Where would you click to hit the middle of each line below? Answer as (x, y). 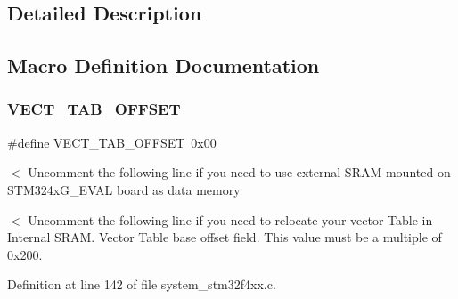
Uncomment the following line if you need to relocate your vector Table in (230, 219)
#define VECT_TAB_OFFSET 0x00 (112, 142)
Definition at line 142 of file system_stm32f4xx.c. (142, 284)
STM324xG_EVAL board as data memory (124, 189)
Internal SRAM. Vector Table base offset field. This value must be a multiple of (225, 237)
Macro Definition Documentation (164, 65)
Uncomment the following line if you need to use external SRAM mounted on (239, 172)
